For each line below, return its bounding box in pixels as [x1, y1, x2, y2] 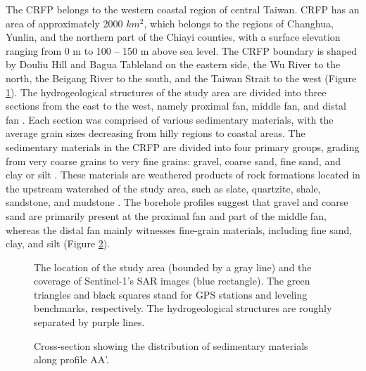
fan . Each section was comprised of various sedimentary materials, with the [6, 112, 334, 126]
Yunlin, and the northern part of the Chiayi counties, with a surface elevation [6, 30, 341, 44]
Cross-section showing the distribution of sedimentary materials [34, 338, 308, 353]
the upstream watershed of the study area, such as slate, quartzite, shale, [6, 181, 321, 195]
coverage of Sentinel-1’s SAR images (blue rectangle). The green [34, 273, 310, 288]
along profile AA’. [34, 352, 110, 367]
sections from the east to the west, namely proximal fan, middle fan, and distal [6, 98, 346, 113]
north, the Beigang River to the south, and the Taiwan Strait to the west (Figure [6, 70, 357, 85]
